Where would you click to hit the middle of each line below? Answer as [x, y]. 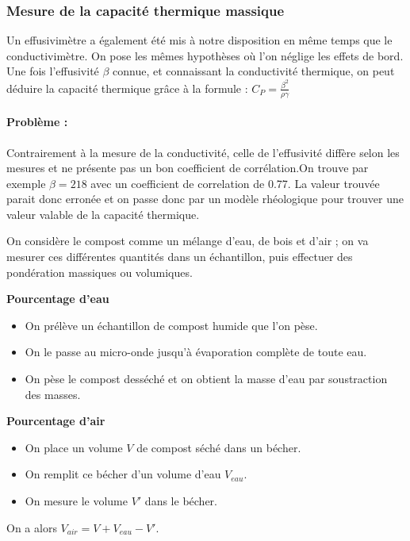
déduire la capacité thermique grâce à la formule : [127, 88]
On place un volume [74, 447]
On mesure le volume [77, 501]
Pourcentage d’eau [58, 299]
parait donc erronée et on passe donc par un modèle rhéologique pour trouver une [205, 199]
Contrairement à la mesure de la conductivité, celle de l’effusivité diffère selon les [203, 152]
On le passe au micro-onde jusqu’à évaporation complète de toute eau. [196, 352]
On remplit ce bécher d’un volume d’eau [123, 474]
